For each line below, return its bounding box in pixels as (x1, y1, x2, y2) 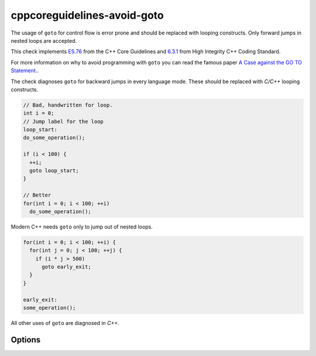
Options (11, 334, 41, 345)
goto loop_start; (29, 167, 79, 174)
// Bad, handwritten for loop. (23, 101, 114, 108)
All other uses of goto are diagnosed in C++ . (11, 320, 119, 327)
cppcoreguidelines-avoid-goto (11, 9, 164, 22)
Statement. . (11, 67, 39, 74)
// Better (23, 192, 51, 198)
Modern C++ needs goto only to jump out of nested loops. (11, 223, 153, 230)
